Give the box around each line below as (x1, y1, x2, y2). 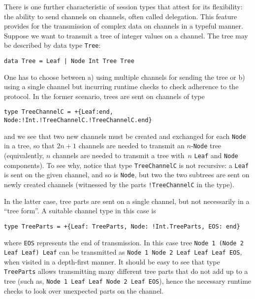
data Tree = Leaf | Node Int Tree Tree (4, 58, 134, 65)
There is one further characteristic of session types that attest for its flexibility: (4, 1, 243, 11)
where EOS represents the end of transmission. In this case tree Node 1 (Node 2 (4, 237, 244, 247)
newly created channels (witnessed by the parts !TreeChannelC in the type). (4, 179, 234, 190)
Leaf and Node (194, 150, 238, 161)
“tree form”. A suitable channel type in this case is (4, 205, 156, 216)
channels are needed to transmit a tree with (53, 150, 185, 161)
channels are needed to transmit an (78, 140, 185, 151)
